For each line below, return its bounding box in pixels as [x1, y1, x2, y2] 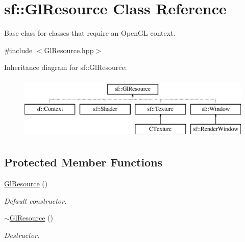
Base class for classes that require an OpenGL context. [4, 28, 176, 38]
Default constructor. [4, 195, 67, 206]
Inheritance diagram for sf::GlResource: [4, 62, 127, 72]
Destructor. [4, 229, 40, 240]
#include [4, 44, 33, 55]
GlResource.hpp [44, 44, 94, 55]
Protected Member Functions [4, 154, 163, 170]
